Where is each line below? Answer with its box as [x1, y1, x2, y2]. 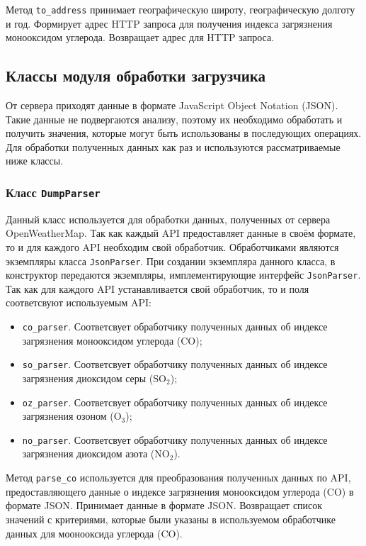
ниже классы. [6, 153, 64, 168]
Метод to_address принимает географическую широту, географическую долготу [6, 2, 355, 16]
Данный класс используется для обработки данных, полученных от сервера [6, 211, 331, 226]
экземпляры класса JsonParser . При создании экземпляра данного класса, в [6, 253, 336, 268]
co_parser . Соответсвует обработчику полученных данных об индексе [22, 319, 328, 334]
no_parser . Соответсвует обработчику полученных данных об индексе [22, 432, 328, 447]
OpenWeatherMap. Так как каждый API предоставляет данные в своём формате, [6, 225, 356, 240]
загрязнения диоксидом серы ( [22, 370, 154, 385]
